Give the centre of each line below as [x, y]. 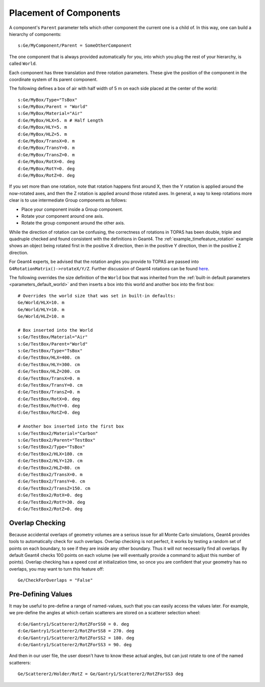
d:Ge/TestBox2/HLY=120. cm [50, 461]
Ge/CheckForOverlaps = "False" [55, 580]
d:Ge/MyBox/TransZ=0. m [46, 155]
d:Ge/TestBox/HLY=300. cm [49, 364]
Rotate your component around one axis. [63, 216]
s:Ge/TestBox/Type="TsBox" [50, 351]
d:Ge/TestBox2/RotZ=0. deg [50, 509]
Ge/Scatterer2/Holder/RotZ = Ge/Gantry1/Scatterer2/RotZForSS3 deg [101, 674]
